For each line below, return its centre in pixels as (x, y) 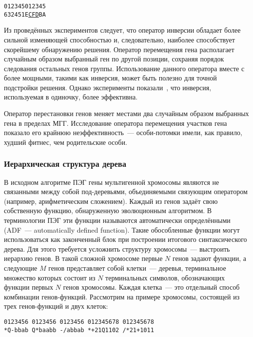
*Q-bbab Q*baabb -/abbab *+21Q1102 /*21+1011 (79, 330)
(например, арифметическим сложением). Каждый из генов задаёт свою (111, 201)
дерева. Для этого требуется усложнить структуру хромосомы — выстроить (117, 248)
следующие (21, 268)
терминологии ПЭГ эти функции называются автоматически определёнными (117, 220)
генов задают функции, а (209, 258)
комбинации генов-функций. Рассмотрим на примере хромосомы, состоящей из (122, 296)
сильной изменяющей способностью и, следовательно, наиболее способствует (119, 39)
